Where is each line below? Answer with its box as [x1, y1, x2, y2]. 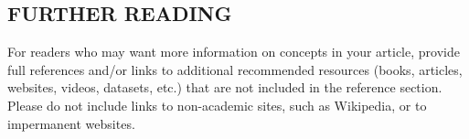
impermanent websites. [7, 113, 135, 133]
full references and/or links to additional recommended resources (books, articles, [7, 59, 463, 79]
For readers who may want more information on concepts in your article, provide [7, 42, 460, 61]
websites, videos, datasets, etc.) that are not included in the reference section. [7, 78, 442, 97]
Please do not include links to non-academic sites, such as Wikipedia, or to [7, 95, 427, 114]
